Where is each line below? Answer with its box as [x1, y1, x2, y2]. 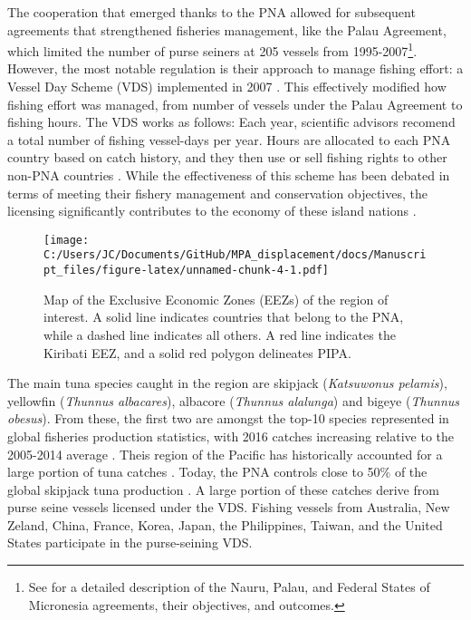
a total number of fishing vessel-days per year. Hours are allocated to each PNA [7, 130, 451, 149]
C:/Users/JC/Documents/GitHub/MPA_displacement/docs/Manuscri [43, 248, 427, 262]
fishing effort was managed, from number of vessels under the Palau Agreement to [7, 94, 463, 113]
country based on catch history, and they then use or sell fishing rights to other [7, 148, 447, 167]
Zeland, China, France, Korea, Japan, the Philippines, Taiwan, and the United [7, 515, 443, 534]
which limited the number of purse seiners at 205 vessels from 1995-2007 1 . [7, 39, 418, 60]
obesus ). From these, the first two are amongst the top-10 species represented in [7, 409, 449, 428]
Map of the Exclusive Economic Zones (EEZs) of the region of [43, 289, 389, 308]
